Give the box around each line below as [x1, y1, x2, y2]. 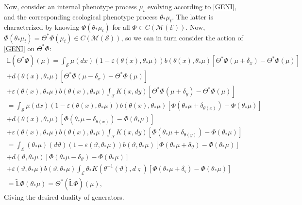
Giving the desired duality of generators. [4, 191, 124, 202]
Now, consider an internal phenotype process [4, 1, 137, 11]
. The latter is [172, 11, 214, 21]
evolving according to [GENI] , [147, 1, 236, 11]
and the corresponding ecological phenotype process [4, 11, 158, 21]
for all [112, 21, 130, 32]
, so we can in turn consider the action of [121, 32, 243, 42]
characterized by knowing [4, 21, 80, 32]
